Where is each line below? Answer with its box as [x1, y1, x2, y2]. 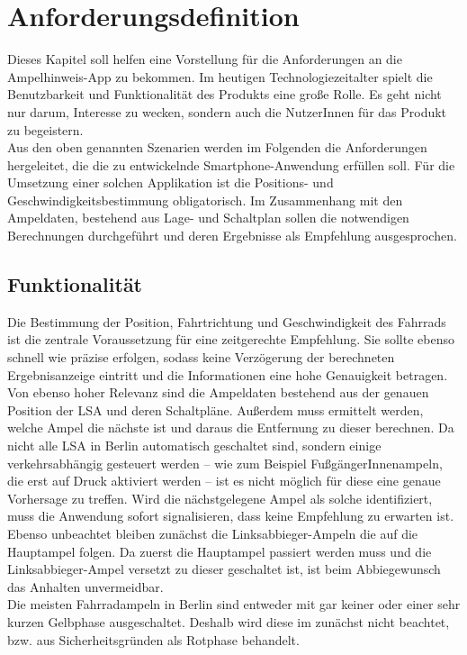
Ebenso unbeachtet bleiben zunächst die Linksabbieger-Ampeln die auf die [7, 523, 418, 542]
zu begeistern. [7, 120, 84, 139]
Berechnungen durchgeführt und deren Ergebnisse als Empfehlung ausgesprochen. [7, 226, 457, 245]
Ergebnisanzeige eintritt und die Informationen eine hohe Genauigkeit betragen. [7, 365, 448, 384]
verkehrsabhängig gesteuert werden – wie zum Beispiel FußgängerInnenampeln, [7, 453, 443, 472]
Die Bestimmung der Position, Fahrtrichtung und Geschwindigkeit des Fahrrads [7, 312, 446, 331]
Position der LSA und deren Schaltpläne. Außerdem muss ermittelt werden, [7, 400, 424, 419]
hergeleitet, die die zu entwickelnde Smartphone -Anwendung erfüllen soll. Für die [7, 155, 455, 174]
